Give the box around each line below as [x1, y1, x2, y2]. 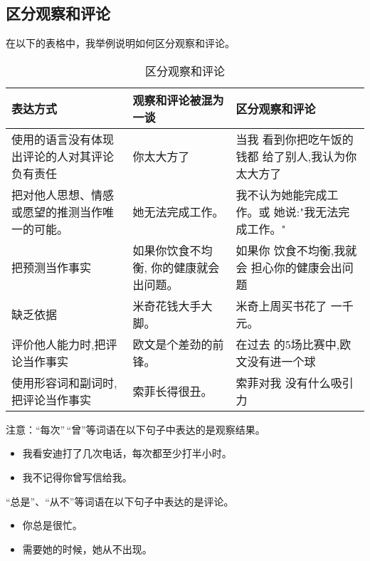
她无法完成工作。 [132, 203, 224, 220]
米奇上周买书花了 [236, 297, 327, 314]
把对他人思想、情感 [11, 186, 115, 203]
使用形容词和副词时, [11, 374, 117, 391]
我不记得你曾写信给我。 [22, 469, 132, 484]
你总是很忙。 [22, 518, 83, 533]
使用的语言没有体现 [11, 130, 115, 147]
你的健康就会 [151, 258, 220, 276]
